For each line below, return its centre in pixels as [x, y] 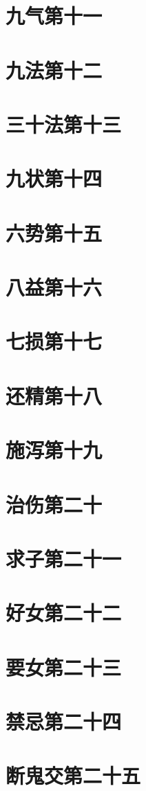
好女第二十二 [64, 613]
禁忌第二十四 [64, 721]
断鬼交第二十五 [73, 775]
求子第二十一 [64, 558]
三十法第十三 [64, 124]
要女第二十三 [64, 667]
